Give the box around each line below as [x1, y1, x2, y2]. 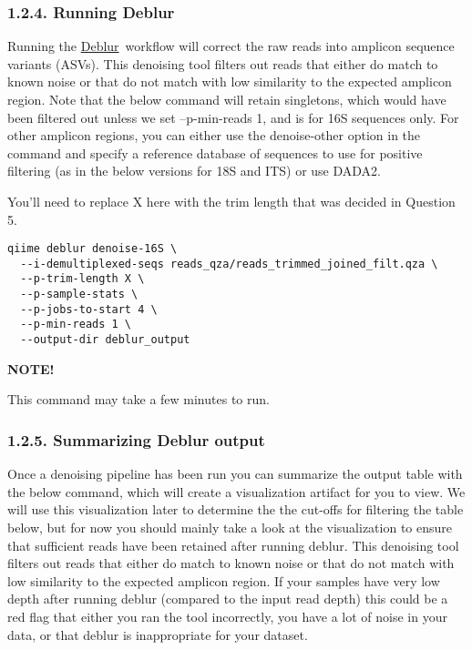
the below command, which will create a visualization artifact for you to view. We [7, 482, 466, 501]
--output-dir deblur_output [20, 333, 190, 347]
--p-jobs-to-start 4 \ [20, 302, 158, 316]
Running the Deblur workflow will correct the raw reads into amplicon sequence [7, 36, 455, 56]
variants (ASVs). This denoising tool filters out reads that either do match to [7, 54, 438, 73]
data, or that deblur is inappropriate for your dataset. [7, 625, 308, 644]
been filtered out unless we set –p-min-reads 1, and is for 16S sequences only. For [7, 107, 459, 127]
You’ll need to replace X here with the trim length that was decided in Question [7, 191, 456, 210]
